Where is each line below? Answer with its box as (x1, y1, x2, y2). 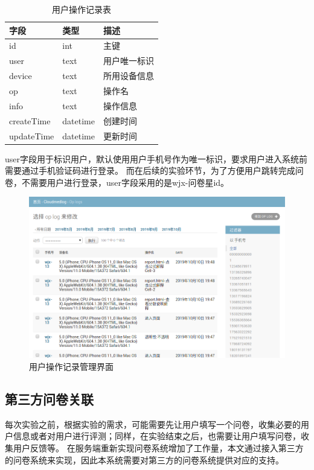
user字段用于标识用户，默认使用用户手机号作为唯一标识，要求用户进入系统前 (5, 152, 308, 165)
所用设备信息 (103, 69, 154, 82)
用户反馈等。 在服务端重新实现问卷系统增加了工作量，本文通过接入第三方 (13, 442, 304, 454)
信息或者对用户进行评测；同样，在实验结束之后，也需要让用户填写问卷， (13, 430, 301, 442)
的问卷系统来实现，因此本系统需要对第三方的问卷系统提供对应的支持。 (5, 453, 284, 466)
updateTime (9, 129, 54, 142)
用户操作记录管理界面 (29, 360, 114, 373)
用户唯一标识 (103, 54, 154, 67)
